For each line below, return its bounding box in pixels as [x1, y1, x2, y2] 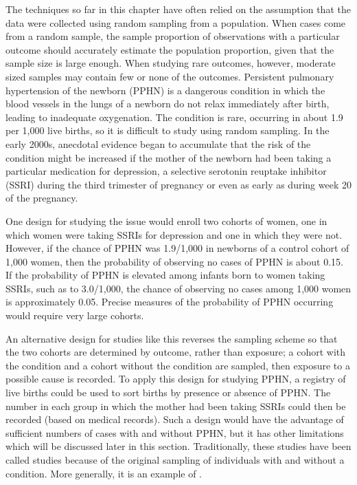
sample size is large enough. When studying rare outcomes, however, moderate [5, 56, 336, 70]
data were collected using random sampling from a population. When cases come [5, 15, 346, 30]
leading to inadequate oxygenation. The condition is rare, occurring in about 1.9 [5, 109, 343, 124]
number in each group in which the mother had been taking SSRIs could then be [5, 398, 346, 413]
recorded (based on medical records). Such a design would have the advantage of [5, 412, 344, 427]
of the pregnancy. [5, 191, 78, 205]
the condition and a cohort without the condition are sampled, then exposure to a [5, 358, 350, 372]
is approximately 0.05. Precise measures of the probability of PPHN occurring [5, 294, 334, 309]
